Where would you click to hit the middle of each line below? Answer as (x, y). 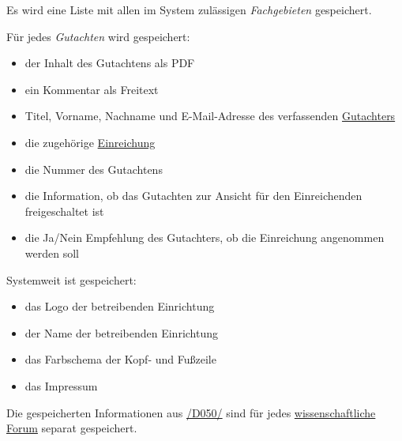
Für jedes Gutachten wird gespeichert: (98, 36)
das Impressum (61, 385)
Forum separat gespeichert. (72, 428)
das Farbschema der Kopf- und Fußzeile (120, 359)
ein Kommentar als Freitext (92, 89)
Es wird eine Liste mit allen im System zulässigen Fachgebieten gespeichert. (189, 9)
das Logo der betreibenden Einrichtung (120, 306)
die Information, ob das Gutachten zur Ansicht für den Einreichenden (193, 196)
